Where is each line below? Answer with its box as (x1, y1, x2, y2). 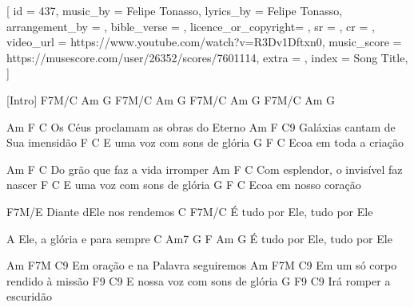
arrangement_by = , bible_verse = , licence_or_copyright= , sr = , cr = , (6, 18, 375, 34)
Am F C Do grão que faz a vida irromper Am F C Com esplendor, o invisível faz (6, 160, 403, 177)
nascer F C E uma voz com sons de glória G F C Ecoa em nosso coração (6, 176, 361, 193)
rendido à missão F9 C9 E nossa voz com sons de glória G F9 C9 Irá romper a (6, 272, 391, 289)
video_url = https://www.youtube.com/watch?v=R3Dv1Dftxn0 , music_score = (6, 33, 402, 50)
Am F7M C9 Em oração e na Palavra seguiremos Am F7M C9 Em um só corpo (6, 257, 397, 274)
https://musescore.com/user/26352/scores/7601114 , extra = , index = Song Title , (6, 49, 408, 65)
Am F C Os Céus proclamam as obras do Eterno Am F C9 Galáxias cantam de (6, 118, 396, 135)
